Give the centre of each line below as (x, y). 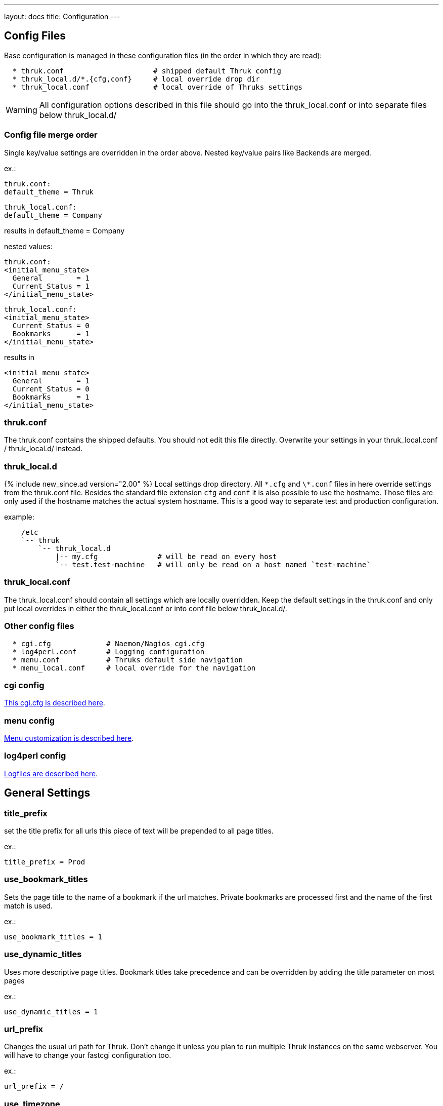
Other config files (39, 626)
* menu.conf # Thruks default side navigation (128, 660)
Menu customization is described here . (69, 738)
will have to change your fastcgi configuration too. (88, 1055)
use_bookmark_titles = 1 (53, 937)
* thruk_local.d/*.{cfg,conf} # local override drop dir (136, 79)
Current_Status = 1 (51, 286)
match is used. (28, 905)
